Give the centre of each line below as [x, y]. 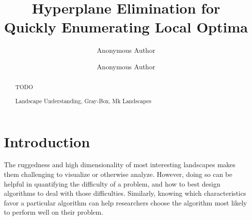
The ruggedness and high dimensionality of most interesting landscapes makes [120, 165]
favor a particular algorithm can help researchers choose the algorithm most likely [126, 202]
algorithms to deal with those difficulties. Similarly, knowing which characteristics [125, 193]
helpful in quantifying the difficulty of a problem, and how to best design [112, 183]
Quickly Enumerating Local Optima [126, 27]
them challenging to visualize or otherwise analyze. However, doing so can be [118, 174]
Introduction [47, 141]
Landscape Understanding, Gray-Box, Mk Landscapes [83, 101]
